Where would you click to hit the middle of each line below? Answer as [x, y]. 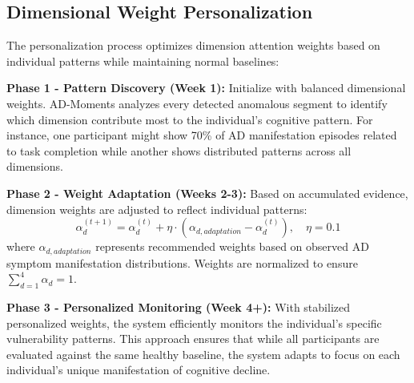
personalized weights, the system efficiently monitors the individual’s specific [194, 323]
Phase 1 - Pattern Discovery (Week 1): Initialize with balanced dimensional [206, 88]
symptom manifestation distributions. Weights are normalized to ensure [182, 262]
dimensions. [35, 166]
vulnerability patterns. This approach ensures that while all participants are [193, 339]
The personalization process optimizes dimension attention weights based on [193, 45]
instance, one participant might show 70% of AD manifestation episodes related [202, 135]
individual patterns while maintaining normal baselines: [143, 60]
